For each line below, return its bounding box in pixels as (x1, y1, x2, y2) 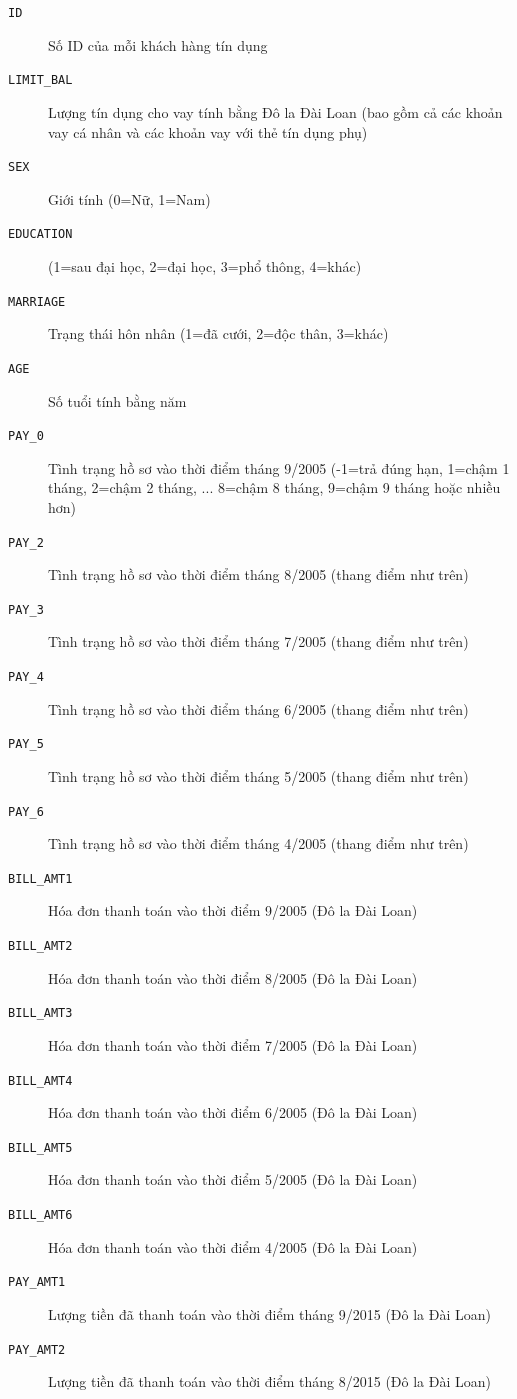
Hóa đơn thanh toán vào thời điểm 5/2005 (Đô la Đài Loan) (48, 1169, 418, 1190)
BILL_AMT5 (8, 1140, 73, 1155)
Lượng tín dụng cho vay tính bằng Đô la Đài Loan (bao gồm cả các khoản (48, 101, 503, 122)
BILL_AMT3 (8, 1006, 73, 1021)
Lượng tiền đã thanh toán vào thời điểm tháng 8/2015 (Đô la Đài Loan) (48, 1371, 491, 1392)
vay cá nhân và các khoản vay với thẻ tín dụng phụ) (48, 121, 368, 142)
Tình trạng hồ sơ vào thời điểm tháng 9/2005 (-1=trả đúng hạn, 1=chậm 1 (48, 457, 510, 478)
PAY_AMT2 (8, 1342, 66, 1357)
